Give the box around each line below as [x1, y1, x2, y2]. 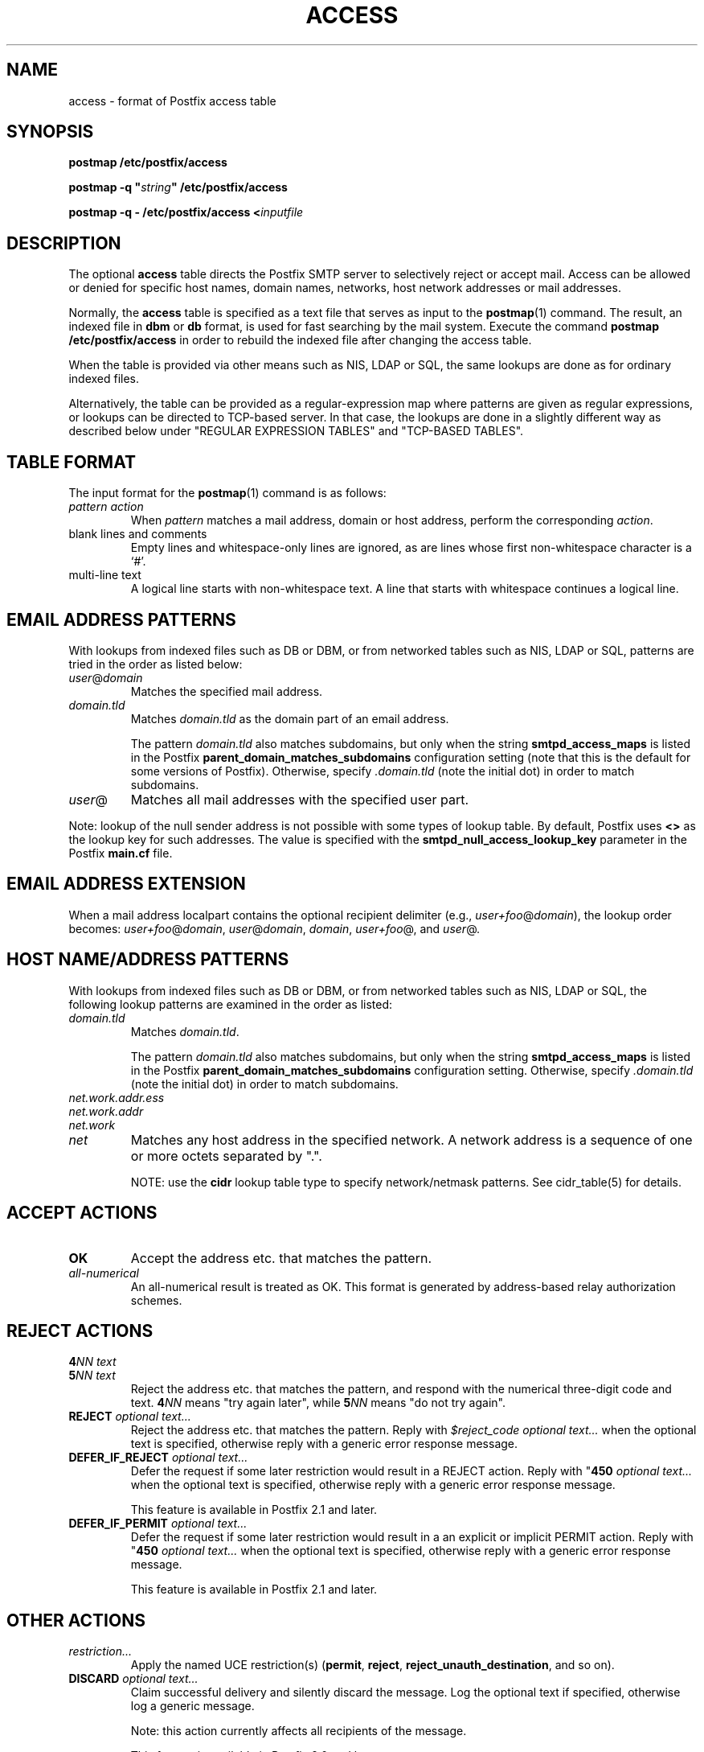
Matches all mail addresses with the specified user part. [130, 791, 469, 808]
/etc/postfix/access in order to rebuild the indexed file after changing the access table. [68, 333, 532, 348]
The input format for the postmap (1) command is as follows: [68, 486, 387, 500]
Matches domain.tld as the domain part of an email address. [130, 711, 449, 726]
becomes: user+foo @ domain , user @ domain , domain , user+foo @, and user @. [68, 921, 481, 936]
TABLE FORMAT [6, 451, 137, 472]
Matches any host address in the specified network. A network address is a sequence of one [130, 1131, 693, 1148]
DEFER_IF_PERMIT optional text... [68, 1516, 248, 1531]
